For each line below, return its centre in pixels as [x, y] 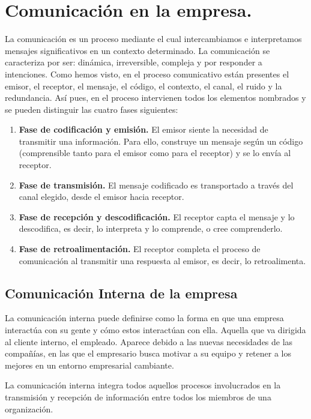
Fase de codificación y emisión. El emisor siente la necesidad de [143, 129]
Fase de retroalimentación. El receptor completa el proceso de [140, 249]
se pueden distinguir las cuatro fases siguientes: [92, 109]
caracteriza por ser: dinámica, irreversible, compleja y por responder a [134, 62]
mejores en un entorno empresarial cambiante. [89, 365]
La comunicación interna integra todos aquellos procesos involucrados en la [143, 385]
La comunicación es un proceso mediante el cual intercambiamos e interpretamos [153, 39]
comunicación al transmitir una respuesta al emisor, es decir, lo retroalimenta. [162, 260]
